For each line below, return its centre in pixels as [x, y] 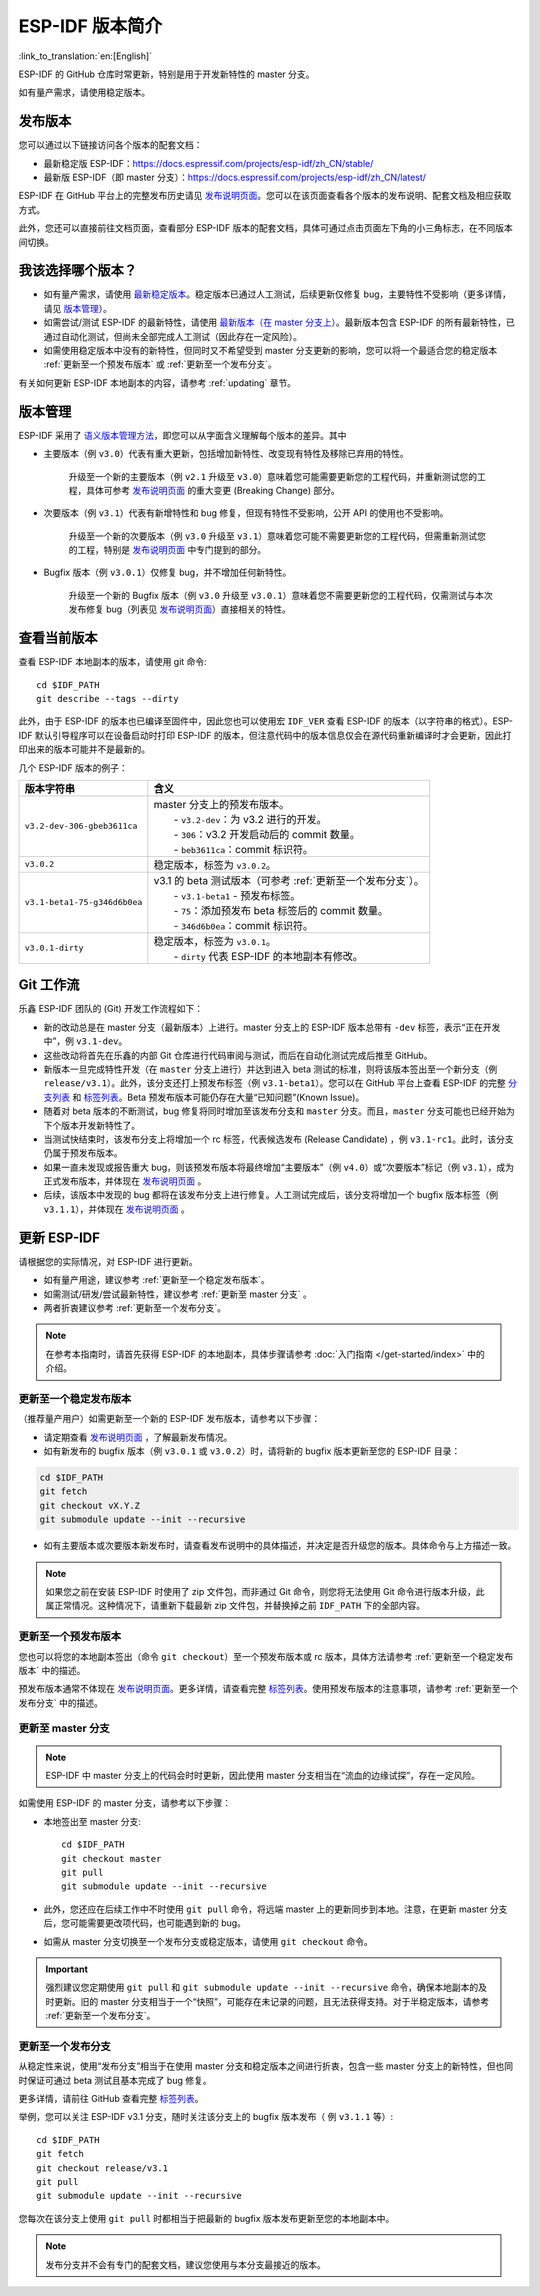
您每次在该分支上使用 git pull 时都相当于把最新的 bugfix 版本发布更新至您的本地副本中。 [206, 2218]
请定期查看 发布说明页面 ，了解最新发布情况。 [138, 1437]
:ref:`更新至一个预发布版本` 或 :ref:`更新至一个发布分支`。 [160, 364]
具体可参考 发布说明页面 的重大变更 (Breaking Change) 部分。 [212, 490]
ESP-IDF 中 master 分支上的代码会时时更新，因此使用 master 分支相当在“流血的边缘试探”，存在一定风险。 [263, 1776]
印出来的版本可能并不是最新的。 [84, 749]
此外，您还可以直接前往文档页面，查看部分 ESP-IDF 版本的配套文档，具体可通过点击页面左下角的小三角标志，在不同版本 [266, 228]
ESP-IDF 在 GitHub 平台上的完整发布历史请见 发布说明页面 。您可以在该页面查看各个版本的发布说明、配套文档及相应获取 [265, 196]
